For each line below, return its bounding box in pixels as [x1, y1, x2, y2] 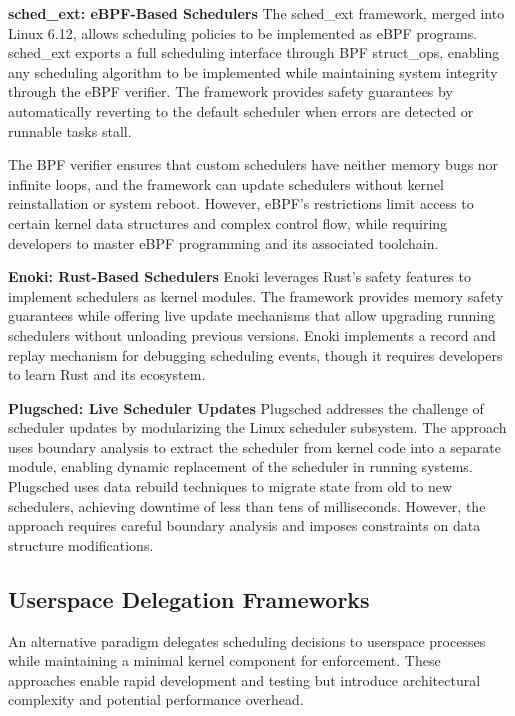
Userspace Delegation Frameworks [8, 583, 370, 614]
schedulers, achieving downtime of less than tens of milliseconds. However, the [8, 495, 486, 516]
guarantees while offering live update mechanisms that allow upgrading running [8, 305, 495, 326]
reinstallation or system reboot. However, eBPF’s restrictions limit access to [8, 193, 474, 214]
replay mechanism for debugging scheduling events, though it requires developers [8, 344, 503, 365]
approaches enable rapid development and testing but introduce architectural [8, 669, 481, 690]
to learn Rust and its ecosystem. [8, 364, 206, 385]
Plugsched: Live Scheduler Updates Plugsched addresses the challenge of [8, 397, 484, 418]
